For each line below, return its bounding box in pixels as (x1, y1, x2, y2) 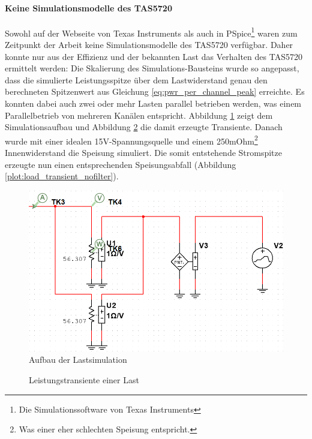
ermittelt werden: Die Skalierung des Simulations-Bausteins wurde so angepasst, (5, 62, 299, 74)
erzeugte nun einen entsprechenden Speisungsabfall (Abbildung (5, 158, 236, 170)
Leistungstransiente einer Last (29, 374, 139, 386)
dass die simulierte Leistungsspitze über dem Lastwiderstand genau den (5, 73, 268, 86)
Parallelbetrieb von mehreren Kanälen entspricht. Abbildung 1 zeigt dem (5, 109, 273, 121)
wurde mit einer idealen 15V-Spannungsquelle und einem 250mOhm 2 (5, 133, 258, 147)
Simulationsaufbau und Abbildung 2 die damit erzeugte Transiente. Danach (5, 121, 283, 133)
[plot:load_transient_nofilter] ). (5, 170, 119, 182)
